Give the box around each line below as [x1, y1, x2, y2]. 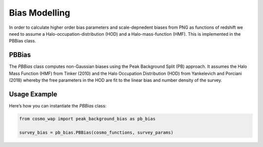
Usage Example [9, 90, 57, 98]
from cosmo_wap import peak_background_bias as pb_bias [19, 116, 156, 122]
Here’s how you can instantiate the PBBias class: [9, 103, 107, 108]
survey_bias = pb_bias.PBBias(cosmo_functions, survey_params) [19, 129, 174, 135]
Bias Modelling [9, 7, 71, 18]
